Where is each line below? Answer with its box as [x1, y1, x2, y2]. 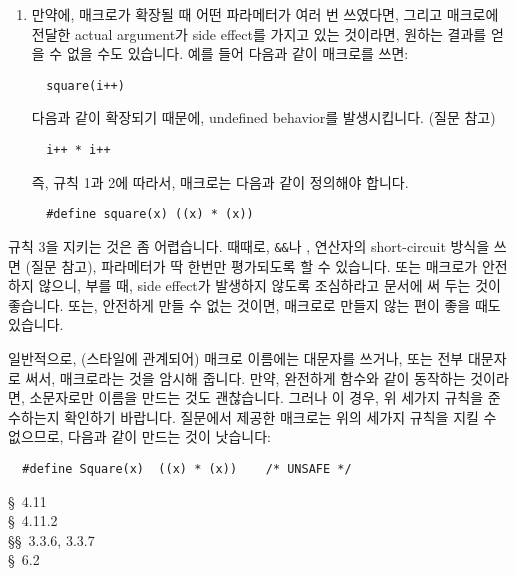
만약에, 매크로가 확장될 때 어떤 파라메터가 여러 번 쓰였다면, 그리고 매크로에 [31, 4, 499, 24]
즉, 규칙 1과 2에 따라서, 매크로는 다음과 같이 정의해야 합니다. [31, 171, 409, 192]
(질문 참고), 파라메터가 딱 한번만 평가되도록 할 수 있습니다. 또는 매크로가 [25, 255, 478, 276]
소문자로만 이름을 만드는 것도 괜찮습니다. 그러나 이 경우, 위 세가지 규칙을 [29, 387, 484, 408]
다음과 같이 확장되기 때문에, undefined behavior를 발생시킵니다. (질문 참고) [31, 107, 496, 128]
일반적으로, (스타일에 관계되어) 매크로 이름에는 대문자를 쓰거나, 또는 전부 [8, 347, 464, 368]
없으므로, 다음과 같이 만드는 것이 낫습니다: [8, 426, 271, 447]
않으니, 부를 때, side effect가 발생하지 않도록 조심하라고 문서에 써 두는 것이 [38, 275, 501, 296]
